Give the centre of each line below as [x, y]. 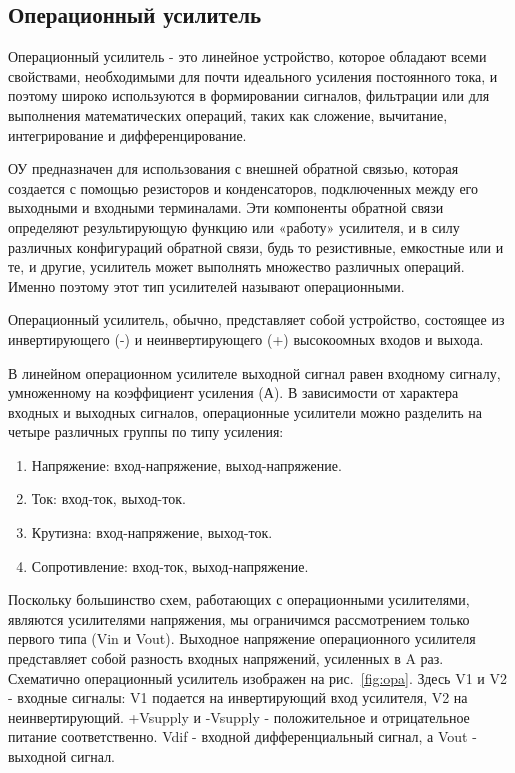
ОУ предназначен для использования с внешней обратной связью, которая [233, 168]
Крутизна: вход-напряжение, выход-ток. [152, 532]
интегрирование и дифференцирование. [127, 134]
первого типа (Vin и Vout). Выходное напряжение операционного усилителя [242, 638]
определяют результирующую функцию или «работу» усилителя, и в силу [234, 226]
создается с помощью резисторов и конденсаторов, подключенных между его [243, 187]
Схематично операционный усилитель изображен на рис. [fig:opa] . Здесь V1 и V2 [257, 677]
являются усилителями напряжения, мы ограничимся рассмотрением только [239, 618]
